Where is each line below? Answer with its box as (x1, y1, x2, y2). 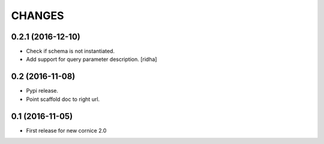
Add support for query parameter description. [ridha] (26, 56, 157, 63)
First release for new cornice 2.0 (26, 127, 107, 134)
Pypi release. (26, 87, 59, 94)
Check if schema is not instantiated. (26, 48, 115, 55)
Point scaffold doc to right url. (26, 96, 100, 103)
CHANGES (11, 9, 64, 22)
